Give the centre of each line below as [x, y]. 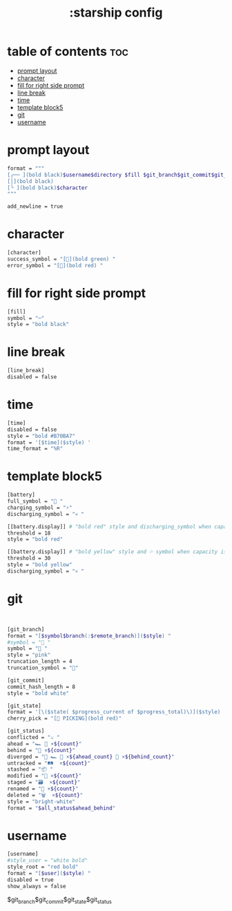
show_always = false [37, 886]
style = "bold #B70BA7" [41, 436]
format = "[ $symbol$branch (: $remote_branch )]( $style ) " [89, 636]
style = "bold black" [38, 325]
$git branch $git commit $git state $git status [59, 900]
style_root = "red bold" [43, 867]
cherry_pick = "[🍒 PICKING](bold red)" [65, 719]
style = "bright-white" [41, 802]
